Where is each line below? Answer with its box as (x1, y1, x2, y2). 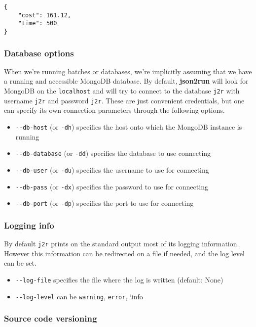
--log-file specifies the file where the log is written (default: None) (15, 274, 223, 284)
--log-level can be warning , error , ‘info (15, 291, 143, 301)
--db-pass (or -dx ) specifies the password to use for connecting (15, 181, 208, 191)
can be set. (4, 258, 37, 268)
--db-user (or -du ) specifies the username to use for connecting (15, 164, 209, 175)
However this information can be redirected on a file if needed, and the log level (4, 248, 245, 258)
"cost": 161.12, (18, 11, 72, 19)
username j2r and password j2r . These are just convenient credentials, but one (4, 95, 245, 105)
